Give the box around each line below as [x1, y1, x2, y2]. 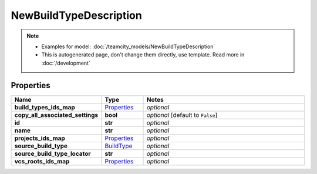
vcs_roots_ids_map [14, 157, 70, 165]
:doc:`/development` [41, 59, 90, 66]
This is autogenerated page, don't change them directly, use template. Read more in [41, 51, 245, 58]
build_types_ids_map [14, 103, 76, 111]
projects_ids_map [14, 134, 66, 142]
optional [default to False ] [146, 111, 218, 119]
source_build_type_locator [14, 149, 91, 158]
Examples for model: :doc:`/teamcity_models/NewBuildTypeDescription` [41, 43, 215, 50]
